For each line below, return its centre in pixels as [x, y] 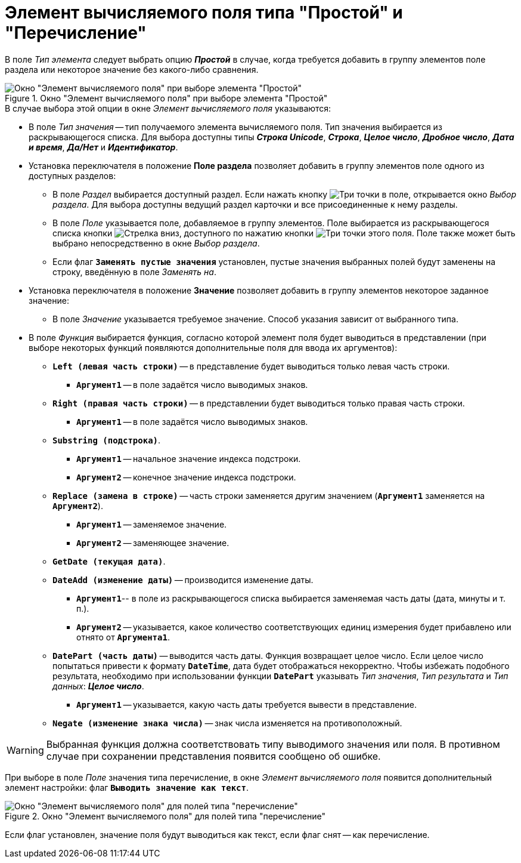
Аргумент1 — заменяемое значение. [152, 524]
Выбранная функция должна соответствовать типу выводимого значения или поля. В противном [273, 744]
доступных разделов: [72, 175]
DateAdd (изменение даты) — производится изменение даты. [183, 580]
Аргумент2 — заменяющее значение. [153, 543]
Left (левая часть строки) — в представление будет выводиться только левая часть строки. [251, 366]
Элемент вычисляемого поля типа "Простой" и [204, 13]
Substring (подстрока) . [107, 440]
